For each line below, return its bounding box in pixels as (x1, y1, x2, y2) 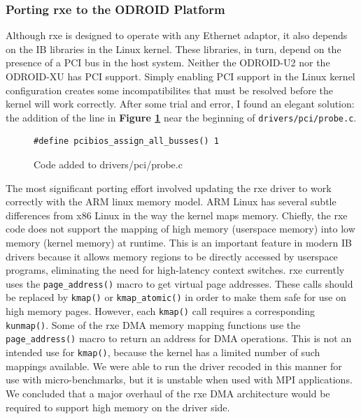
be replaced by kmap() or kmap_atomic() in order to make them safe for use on (6, 290, 346, 304)
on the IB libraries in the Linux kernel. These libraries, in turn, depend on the (6, 41, 341, 56)
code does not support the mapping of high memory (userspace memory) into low (6, 221, 355, 236)
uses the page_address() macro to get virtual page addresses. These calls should (6, 276, 353, 291)
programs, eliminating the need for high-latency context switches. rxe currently (6, 263, 345, 277)
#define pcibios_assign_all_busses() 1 (34, 136, 219, 147)
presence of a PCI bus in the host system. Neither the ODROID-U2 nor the (6, 55, 330, 70)
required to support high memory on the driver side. (6, 399, 230, 414)
